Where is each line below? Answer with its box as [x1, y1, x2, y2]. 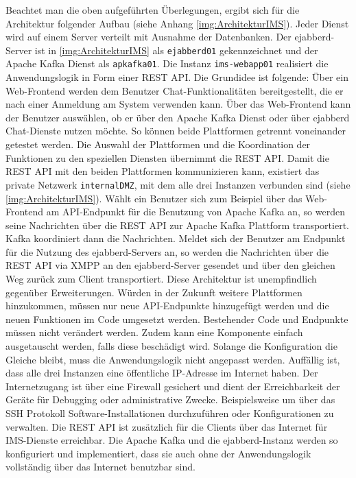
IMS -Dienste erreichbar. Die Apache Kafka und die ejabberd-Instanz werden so [5, 433, 338, 447]
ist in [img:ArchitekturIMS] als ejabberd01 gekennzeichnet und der [34, 43, 318, 57]
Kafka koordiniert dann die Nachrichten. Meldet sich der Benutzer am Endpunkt [5, 231, 346, 246]
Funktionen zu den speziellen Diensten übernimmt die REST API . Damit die [5, 150, 329, 165]
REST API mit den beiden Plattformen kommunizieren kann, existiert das [5, 164, 320, 178]
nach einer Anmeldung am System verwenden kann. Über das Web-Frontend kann [5, 97, 351, 111]
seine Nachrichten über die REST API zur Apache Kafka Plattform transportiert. [5, 217, 349, 232]
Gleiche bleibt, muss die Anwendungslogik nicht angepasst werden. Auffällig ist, [5, 352, 340, 366]
